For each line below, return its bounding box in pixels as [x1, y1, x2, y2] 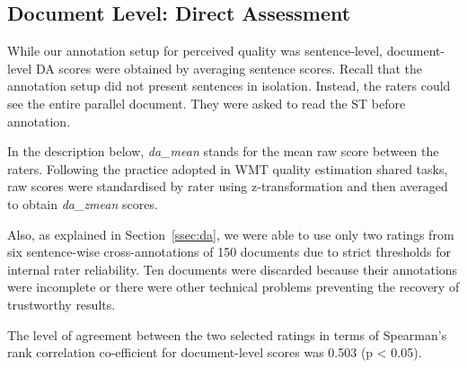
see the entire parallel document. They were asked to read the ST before [7, 93, 406, 112]
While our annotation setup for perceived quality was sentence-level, [7, 41, 383, 60]
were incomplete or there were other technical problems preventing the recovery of [7, 277, 460, 296]
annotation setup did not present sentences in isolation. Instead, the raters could [7, 76, 451, 95]
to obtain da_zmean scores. [7, 194, 158, 213]
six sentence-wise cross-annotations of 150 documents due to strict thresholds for [7, 242, 451, 261]
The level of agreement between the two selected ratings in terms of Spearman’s [7, 325, 447, 344]
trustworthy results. [7, 294, 116, 313]
